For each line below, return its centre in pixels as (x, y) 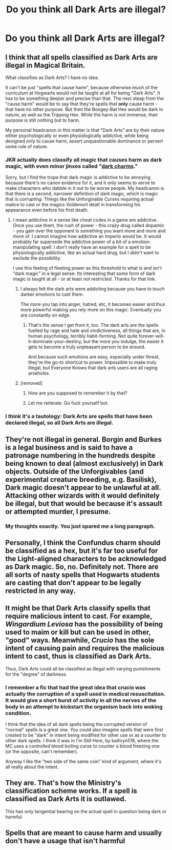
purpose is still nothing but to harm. (43, 120)
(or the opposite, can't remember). (42, 752)
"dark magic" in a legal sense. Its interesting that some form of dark (84, 273)
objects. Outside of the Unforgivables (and (75, 471)
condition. (18, 713)
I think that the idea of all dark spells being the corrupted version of (76, 724)
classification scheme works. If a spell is (71, 791)
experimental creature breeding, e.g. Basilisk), (81, 479)
